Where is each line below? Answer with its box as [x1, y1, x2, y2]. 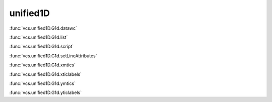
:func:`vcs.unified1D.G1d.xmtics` [9, 62, 76, 68]
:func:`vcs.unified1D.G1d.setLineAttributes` [9, 53, 98, 59]
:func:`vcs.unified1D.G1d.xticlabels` [9, 71, 82, 77]
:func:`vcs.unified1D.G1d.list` [9, 34, 68, 40]
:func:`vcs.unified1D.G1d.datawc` [9, 25, 78, 31]
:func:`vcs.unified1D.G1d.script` [9, 43, 74, 50]
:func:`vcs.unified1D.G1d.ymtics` [9, 80, 76, 86]
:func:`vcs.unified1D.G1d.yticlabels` [9, 89, 82, 95]
